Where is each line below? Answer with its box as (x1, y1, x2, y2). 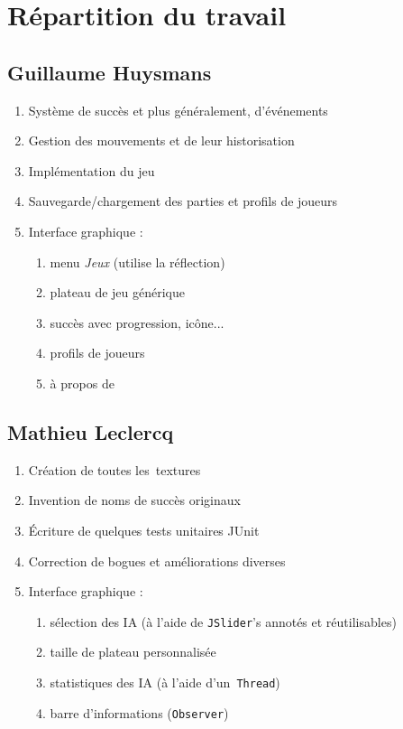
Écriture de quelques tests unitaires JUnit (28, 520, 260, 539)
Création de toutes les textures (28, 460, 201, 479)
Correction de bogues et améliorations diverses (28, 551, 286, 570)
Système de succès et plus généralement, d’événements (28, 100, 328, 119)
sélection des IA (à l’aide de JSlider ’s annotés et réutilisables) (50, 612, 397, 631)
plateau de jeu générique (50, 283, 185, 302)
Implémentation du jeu (28, 161, 155, 180)
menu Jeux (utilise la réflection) (50, 252, 225, 271)
